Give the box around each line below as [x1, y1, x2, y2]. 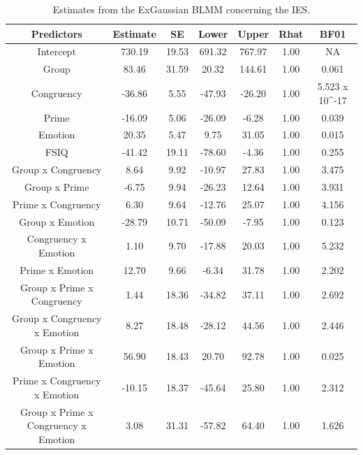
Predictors [31, 26, 82, 41]
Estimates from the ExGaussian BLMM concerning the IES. [52, 2, 311, 16]
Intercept [37, 44, 76, 59]
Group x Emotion [19, 214, 95, 229]
